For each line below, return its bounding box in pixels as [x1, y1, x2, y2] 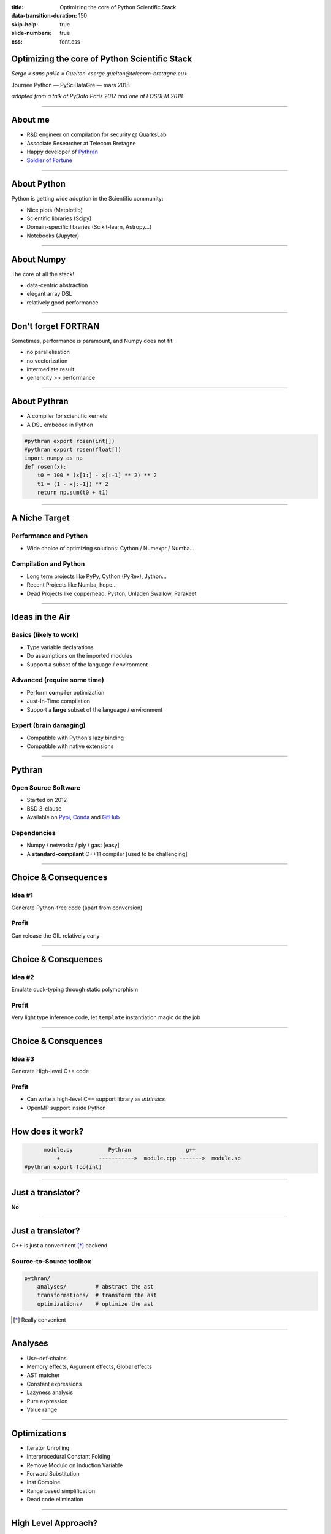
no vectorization [26, 357, 68, 364]
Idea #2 [11, 973, 35, 981]
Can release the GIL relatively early [11, 931, 100, 939]
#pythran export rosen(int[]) [24, 437, 115, 444]
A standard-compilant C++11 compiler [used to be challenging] [26, 850, 188, 857]
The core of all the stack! [11, 270, 75, 277]
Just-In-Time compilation [26, 697, 91, 705]
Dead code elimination [26, 1496, 84, 1503]
